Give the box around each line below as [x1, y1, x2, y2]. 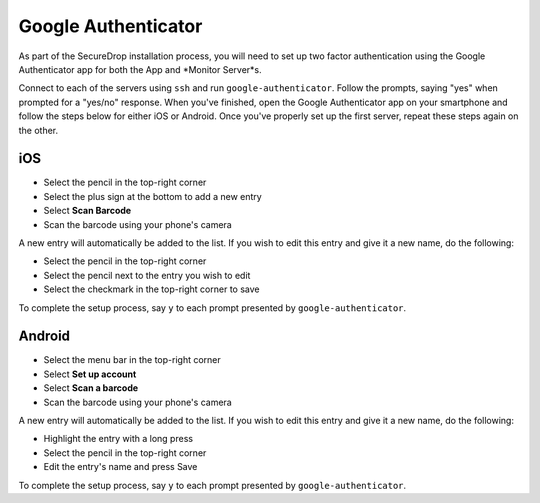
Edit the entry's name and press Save [43, 461, 198, 473]
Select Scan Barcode [43, 205, 132, 217]
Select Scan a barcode [43, 382, 139, 394]
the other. [18, 124, 59, 136]
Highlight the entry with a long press [43, 433, 194, 445]
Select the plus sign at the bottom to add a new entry [43, 190, 262, 202]
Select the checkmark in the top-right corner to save [43, 283, 260, 295]
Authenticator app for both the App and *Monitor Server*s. [18, 63, 262, 75]
